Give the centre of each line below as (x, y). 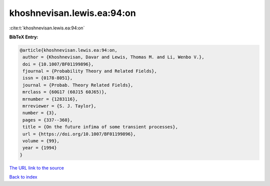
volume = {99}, (41, 141)
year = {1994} (40, 148)
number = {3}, (40, 113)
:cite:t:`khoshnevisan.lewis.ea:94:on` (47, 28)
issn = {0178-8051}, (48, 78)
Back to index (23, 177)
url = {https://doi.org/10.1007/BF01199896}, (79, 134)
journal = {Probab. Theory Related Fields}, (78, 85)
